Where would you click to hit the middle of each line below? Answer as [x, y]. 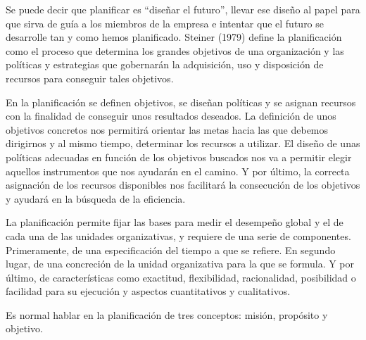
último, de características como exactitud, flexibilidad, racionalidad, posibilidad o [181, 277]
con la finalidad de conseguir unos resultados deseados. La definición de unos [171, 116]
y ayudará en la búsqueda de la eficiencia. [96, 198]
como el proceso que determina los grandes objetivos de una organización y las [175, 50]
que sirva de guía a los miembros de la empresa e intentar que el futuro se [165, 23]
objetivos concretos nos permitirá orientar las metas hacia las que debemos [167, 129]
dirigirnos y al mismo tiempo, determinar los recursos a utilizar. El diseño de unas [183, 143]
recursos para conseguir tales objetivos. [90, 78]
